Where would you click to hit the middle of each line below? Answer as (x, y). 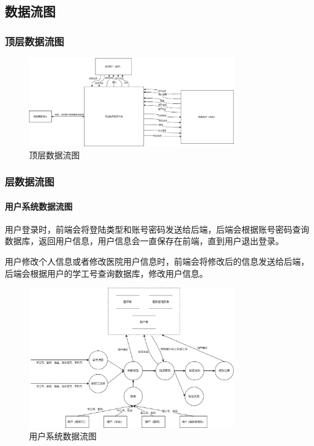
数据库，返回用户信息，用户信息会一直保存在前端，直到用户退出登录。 (144, 241)
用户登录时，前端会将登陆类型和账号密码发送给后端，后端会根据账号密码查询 (157, 229)
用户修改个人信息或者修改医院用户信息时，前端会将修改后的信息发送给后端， (157, 261)
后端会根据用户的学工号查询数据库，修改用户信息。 (106, 273)
